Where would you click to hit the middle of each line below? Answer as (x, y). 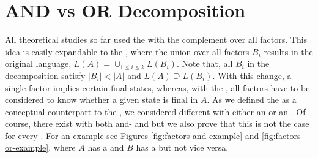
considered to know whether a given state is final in (102, 100)
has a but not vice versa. (182, 147)
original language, (38, 63)
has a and (106, 147)
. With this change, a (252, 75)
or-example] (27, 147)
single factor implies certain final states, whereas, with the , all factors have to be (157, 87)
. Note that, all (205, 63)
